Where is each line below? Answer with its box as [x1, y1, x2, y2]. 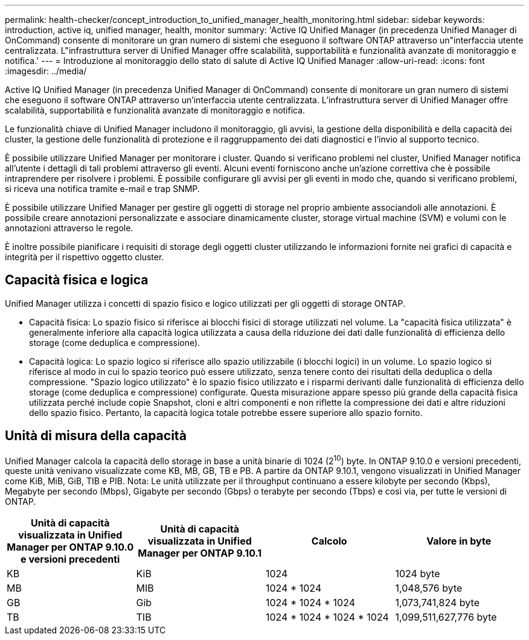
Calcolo [311, 535, 347, 548]
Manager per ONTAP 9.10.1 [138, 547, 262, 560]
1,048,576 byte [395, 582, 463, 595]
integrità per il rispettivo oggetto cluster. [5, 252, 164, 262]
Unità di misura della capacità [5, 428, 187, 444]
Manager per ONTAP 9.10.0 [7, 541, 134, 554]
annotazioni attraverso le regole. [5, 223, 133, 233]
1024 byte [395, 568, 440, 580]
